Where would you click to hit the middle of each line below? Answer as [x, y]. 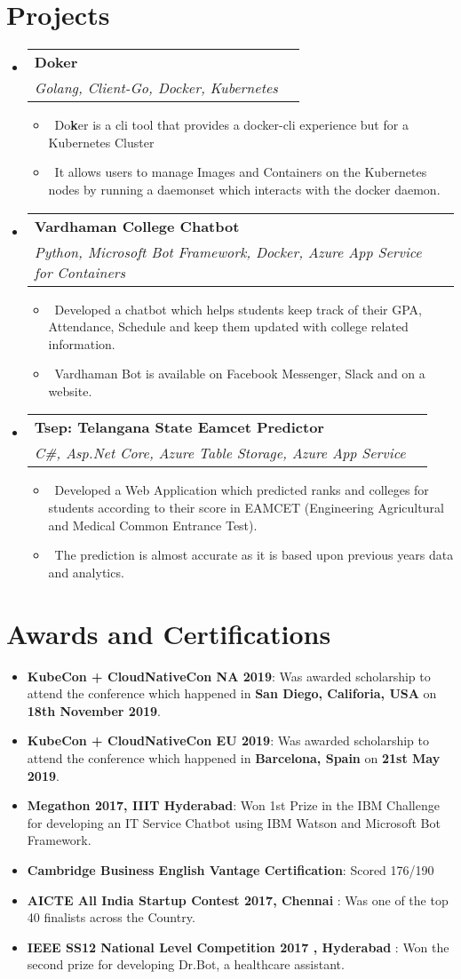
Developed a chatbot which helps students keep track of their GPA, [238, 309]
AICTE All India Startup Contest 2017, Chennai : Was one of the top [238, 899]
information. [82, 343]
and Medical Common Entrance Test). [153, 525]
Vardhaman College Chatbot [137, 226]
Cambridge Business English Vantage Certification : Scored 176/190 [230, 869]
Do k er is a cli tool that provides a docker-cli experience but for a [231, 125]
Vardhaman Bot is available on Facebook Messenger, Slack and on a [240, 374]
